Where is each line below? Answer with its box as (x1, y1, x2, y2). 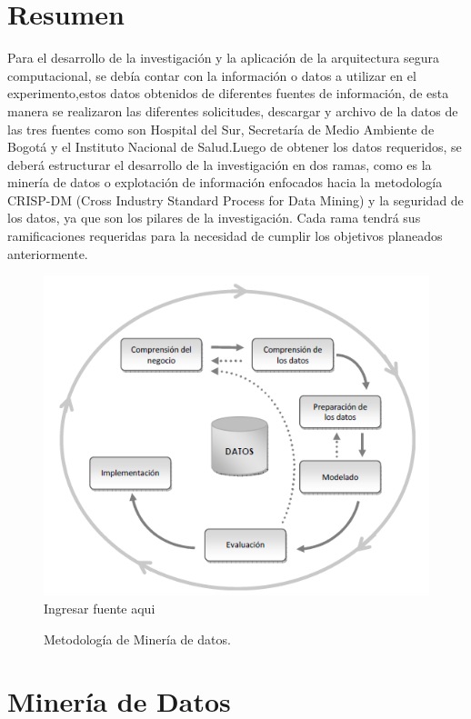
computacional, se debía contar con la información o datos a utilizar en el (7, 65, 416, 85)
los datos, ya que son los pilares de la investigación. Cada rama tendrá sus (7, 208, 421, 227)
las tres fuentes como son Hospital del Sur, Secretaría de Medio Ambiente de (7, 119, 435, 138)
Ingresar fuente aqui (44, 598, 155, 617)
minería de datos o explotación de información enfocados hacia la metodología (7, 173, 443, 192)
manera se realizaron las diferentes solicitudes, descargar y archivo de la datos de (7, 101, 458, 120)
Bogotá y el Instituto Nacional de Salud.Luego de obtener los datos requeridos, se (7, 137, 462, 156)
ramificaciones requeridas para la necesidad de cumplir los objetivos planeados (7, 226, 443, 245)
